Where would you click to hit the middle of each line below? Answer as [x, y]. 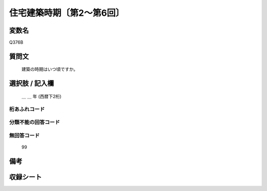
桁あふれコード [27, 109]
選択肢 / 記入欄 [32, 83]
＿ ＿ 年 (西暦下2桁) [42, 96]
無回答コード [24, 135]
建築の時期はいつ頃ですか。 [50, 69]
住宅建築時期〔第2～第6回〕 [67, 13]
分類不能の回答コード [35, 122]
